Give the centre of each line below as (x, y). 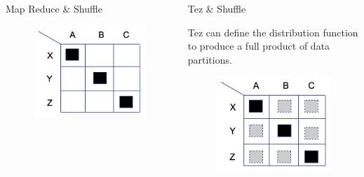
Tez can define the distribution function (273, 32)
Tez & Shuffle (217, 8)
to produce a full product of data (259, 46)
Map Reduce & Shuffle (54, 8)
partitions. (210, 59)
